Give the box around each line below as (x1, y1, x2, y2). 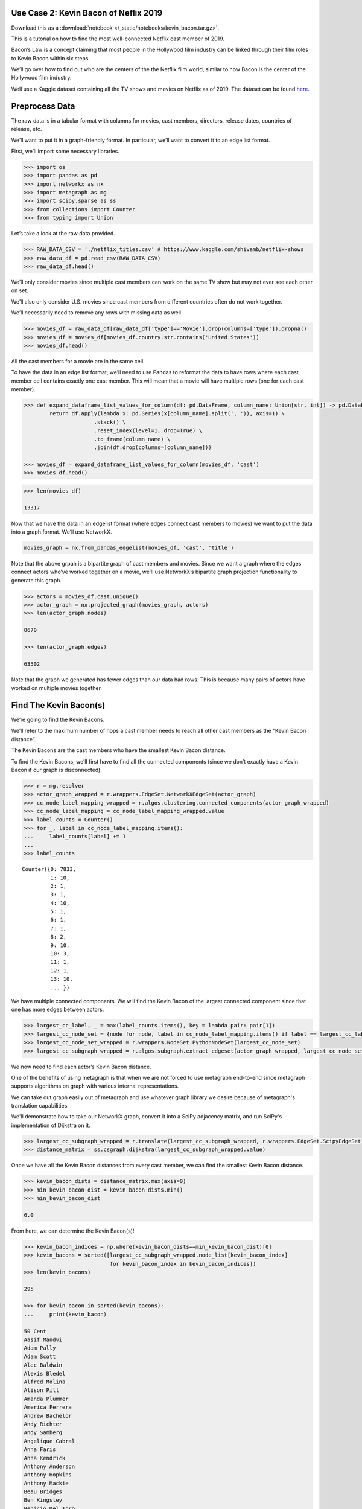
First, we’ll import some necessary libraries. (11, 147, 120, 155)
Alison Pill (24, 1387, 60, 1394)
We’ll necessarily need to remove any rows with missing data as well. (11, 309, 183, 316)
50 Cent (24, 1328, 46, 1335)
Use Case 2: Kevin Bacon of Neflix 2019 (11, 8, 163, 18)
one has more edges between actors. (11, 1006, 104, 1013)
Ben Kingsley (24, 1497, 63, 1504)
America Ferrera (24, 1404, 72, 1411)
